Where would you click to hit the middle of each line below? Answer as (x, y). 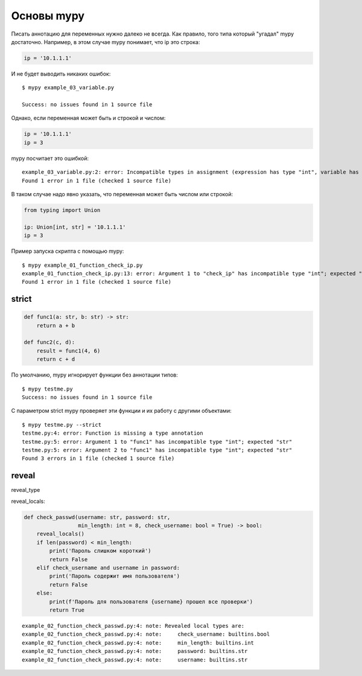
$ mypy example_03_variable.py (68, 88)
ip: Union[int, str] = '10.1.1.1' (75, 227)
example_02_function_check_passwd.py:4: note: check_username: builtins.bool (146, 634)
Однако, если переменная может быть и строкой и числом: (88, 118)
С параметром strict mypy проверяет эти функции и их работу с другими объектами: (121, 411)
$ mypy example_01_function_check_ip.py (82, 265)
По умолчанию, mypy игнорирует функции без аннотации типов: (94, 375)
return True (67, 610)
